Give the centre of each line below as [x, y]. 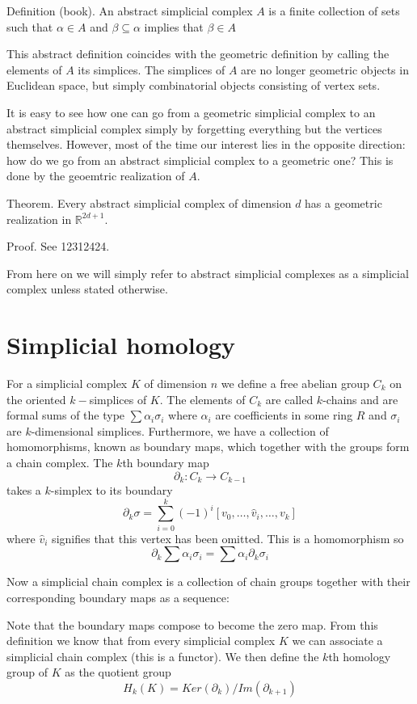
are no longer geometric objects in [325, 69]
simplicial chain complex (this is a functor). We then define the [163, 656]
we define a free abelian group [295, 384]
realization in [39, 219]
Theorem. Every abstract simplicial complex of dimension [149, 202]
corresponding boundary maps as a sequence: [118, 597]
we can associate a [337, 641]
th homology [360, 656]
